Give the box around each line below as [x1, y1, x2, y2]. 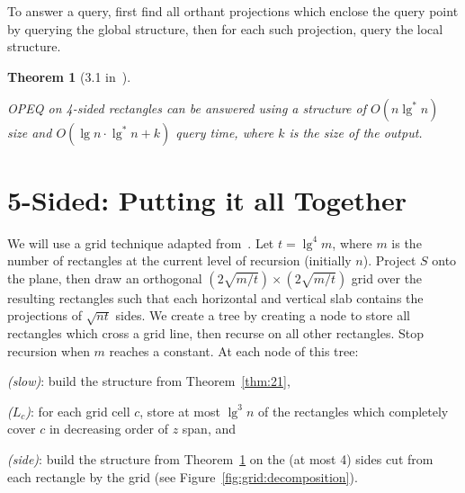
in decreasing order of [49, 419, 168, 438]
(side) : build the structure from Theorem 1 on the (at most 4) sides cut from [7, 450, 434, 469]
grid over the [351, 268, 423, 287]
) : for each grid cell [25, 401, 130, 420]
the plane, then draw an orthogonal [7, 268, 202, 287]
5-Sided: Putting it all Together [7, 181, 407, 218]
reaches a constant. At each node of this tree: [109, 341, 359, 360]
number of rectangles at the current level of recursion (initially [7, 251, 352, 270]
